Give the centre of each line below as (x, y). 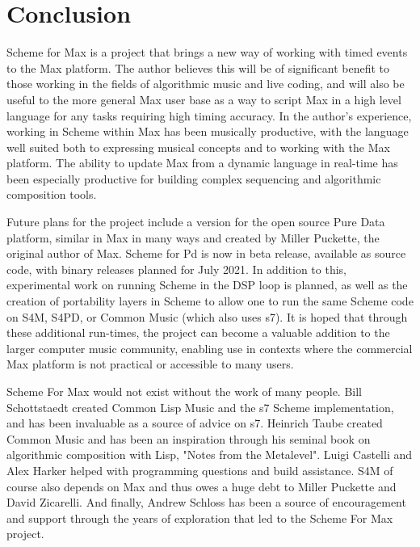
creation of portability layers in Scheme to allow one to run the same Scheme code (210, 301)
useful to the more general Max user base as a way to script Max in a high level (204, 99)
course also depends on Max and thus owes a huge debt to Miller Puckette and (202, 486)
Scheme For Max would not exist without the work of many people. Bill (184, 391)
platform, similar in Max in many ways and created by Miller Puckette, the (193, 237)
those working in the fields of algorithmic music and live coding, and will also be (206, 84)
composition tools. (52, 194)
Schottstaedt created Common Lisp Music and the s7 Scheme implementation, (200, 407)
